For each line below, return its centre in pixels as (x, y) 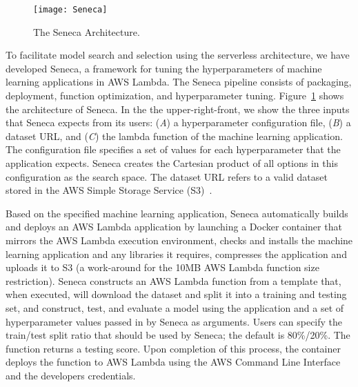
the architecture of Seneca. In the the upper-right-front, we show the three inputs (178, 109)
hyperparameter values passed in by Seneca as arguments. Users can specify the (174, 321)
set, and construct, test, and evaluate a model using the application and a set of (175, 307)
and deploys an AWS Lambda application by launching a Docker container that (174, 227)
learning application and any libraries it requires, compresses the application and (176, 254)
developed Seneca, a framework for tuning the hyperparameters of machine (164, 68)
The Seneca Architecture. (87, 31)
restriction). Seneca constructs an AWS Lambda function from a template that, (173, 280)
